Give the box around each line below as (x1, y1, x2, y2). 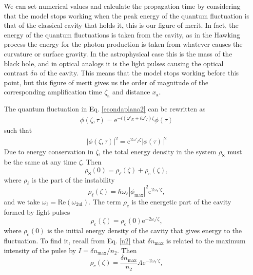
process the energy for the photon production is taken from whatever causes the (4, 39, 243, 49)
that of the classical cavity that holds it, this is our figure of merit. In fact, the (4, 20, 239, 30)
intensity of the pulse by (4, 245, 76, 255)
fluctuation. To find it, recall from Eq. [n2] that (4, 235, 146, 245)
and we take (4, 196, 40, 206)
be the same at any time (4, 157, 77, 167)
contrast (4, 68, 28, 78)
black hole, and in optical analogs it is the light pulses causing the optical (4, 58, 224, 68)
